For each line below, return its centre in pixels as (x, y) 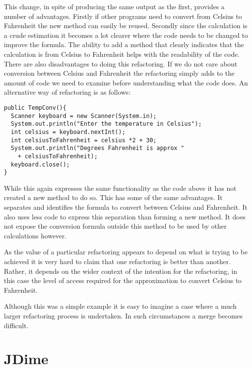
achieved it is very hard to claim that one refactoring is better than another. (117, 261)
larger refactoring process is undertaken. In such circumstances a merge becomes (123, 315)
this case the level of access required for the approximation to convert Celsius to (123, 280)
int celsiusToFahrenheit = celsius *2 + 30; (84, 140)
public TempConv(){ (35, 108)
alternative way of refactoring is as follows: (67, 92)
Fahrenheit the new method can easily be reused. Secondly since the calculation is (126, 25)
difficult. (16, 325)
